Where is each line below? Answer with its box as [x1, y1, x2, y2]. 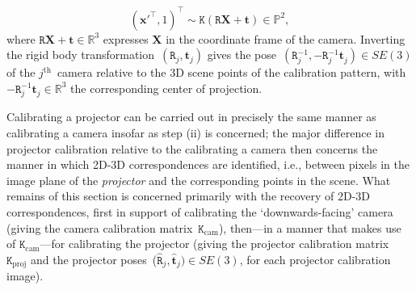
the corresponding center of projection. [70, 79, 263, 96]
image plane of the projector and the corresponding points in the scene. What [6, 171, 391, 188]
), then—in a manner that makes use [218, 219, 401, 236]
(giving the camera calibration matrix [6, 219, 193, 236]
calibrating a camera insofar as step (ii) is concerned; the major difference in [6, 124, 384, 141]
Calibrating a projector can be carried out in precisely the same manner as [6, 108, 376, 125]
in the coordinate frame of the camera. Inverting [166, 30, 405, 47]
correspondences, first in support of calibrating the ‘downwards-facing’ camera [6, 203, 393, 220]
